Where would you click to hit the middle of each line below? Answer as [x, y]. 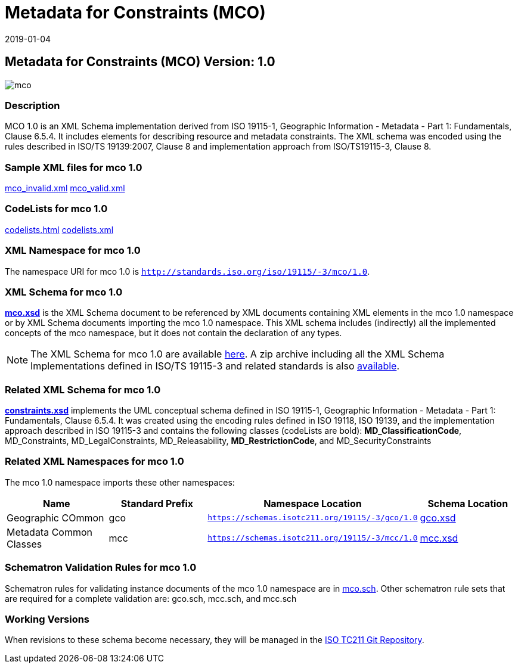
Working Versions [47, 619]
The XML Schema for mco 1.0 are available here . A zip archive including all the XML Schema [238, 354]
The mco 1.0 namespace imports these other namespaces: [120, 482]
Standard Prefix [157, 503]
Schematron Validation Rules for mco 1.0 [101, 568]
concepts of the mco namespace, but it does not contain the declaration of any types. [173, 333]
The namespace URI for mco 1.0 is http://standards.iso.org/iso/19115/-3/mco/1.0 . [187, 271]
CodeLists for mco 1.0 [56, 209]
